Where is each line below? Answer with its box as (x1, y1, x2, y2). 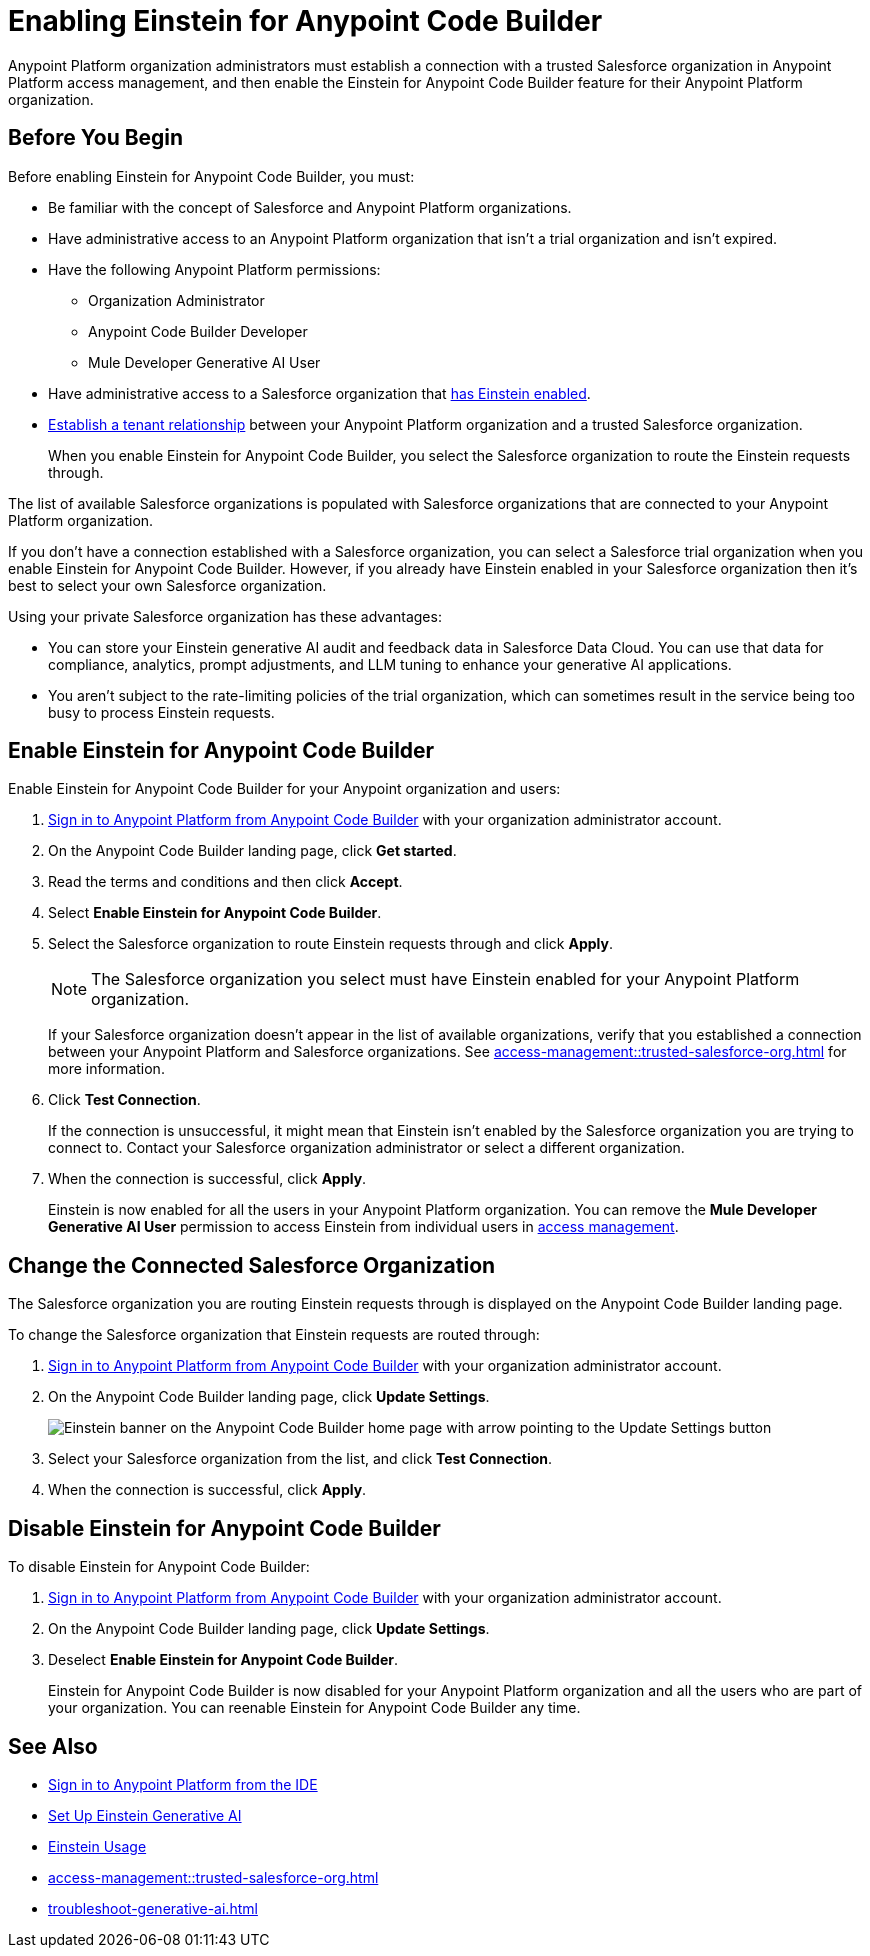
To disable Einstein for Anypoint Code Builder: (8, 1558, 310, 1576)
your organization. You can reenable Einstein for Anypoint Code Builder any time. (48, 1699, 581, 1717)
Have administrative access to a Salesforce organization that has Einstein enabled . (48, 384, 591, 402)
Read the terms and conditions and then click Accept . (48, 873, 403, 891)
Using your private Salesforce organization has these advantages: (8, 607, 442, 625)
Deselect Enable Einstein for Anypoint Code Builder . (48, 1651, 399, 1669)
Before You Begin (8, 125, 184, 151)
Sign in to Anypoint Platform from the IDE (48, 1775, 318, 1793)
